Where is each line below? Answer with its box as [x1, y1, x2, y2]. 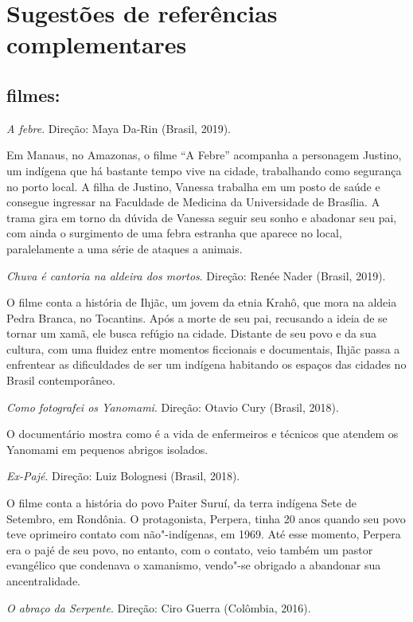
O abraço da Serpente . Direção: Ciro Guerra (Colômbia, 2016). [6, 599, 311, 616]
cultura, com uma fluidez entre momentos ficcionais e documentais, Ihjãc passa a [6, 340, 400, 357]
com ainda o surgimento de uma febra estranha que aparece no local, [6, 225, 342, 241]
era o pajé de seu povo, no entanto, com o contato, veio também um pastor [6, 541, 373, 557]
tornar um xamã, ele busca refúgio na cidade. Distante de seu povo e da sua [6, 325, 376, 342]
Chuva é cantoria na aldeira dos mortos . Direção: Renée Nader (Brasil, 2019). [6, 267, 386, 284]
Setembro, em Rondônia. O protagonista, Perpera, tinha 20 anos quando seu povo [6, 510, 406, 526]
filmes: [6, 82, 60, 107]
